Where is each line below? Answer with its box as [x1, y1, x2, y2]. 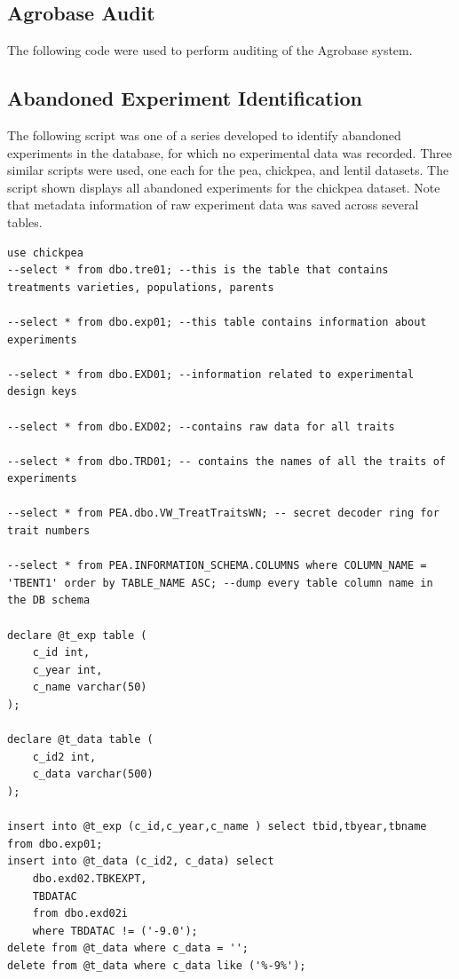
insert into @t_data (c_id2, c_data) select [7, 855, 274, 868]
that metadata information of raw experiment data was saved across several [7, 195, 419, 214]
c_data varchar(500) [32, 768, 154, 781]
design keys [7, 385, 77, 399]
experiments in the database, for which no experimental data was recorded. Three [7, 143, 452, 162]
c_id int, [32, 646, 91, 659]
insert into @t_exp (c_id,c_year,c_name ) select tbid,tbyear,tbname [7, 820, 427, 833]
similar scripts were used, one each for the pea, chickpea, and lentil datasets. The [7, 161, 449, 179]
